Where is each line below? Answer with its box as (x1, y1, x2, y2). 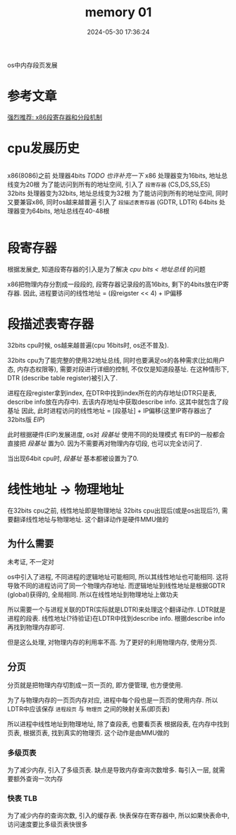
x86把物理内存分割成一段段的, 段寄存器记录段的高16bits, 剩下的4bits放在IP (7, 280, 223, 288)
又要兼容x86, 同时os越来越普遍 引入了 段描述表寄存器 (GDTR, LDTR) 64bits (7, 197, 218, 206)
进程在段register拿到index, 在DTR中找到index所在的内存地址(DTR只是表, (7, 388, 217, 397)
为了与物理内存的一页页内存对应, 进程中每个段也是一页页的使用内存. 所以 (7, 696, 218, 704)
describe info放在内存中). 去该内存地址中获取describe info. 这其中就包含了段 (7, 397, 229, 406)
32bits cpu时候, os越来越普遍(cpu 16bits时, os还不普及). (7, 341, 169, 349)
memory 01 (85, 4, 152, 21)
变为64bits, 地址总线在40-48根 (19, 206, 110, 215)
